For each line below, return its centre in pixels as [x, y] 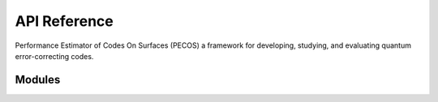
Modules [38, 80]
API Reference [64, 21]
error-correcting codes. [54, 56]
